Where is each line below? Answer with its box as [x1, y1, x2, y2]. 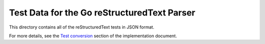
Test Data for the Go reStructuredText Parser [9, 7, 196, 18]
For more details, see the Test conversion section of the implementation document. [9, 33, 177, 39]
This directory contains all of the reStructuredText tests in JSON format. [9, 24, 155, 30]
